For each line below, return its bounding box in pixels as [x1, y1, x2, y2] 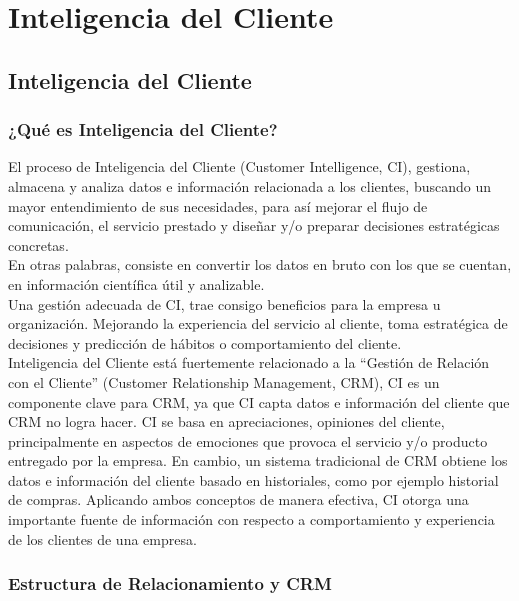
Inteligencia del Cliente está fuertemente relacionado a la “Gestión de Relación [8, 352, 490, 373]
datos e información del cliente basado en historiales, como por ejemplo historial [8, 469, 499, 490]
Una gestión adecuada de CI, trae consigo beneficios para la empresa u [8, 293, 441, 314]
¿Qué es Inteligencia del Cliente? [8, 117, 278, 142]
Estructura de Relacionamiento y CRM [8, 571, 332, 596]
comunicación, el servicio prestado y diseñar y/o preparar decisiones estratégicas [8, 215, 500, 236]
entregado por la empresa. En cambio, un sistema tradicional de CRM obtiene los [8, 450, 508, 471]
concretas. [8, 234, 69, 255]
